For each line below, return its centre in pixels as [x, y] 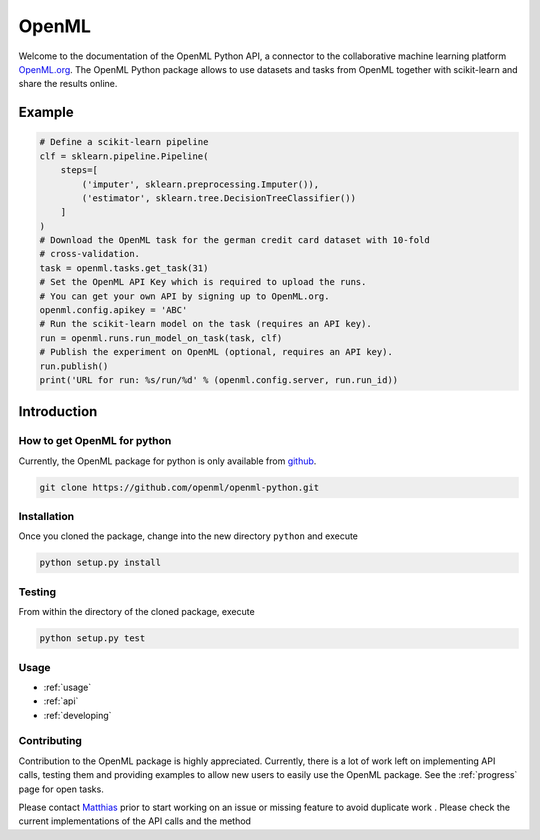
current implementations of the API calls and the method [135, 821]
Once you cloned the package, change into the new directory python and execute [188, 536]
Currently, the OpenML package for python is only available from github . [167, 461]
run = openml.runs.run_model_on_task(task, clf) [161, 338]
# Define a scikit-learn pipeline [124, 142]
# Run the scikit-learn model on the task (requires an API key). [205, 324]
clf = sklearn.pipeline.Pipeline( [124, 156]
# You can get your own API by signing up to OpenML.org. [184, 296]
